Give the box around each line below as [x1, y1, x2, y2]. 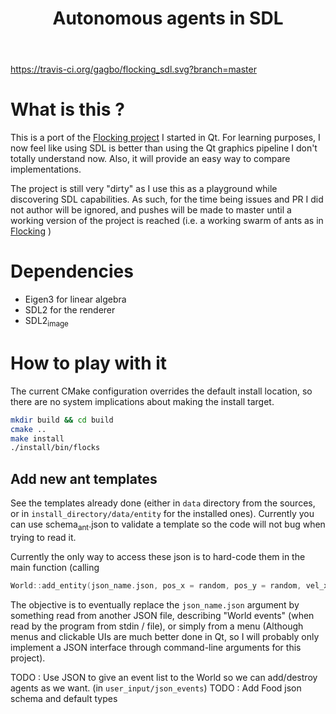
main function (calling [10, 561, 100, 573]
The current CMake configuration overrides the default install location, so [10, 385, 313, 397]
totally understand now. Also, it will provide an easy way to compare [10, 153, 291, 165]
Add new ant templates [10, 470, 158, 487]
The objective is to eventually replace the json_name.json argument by [10, 598, 300, 611]
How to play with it [10, 352, 168, 375]
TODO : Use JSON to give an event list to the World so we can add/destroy [10, 671, 318, 683]
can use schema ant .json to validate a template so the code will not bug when [10, 518, 326, 532]
